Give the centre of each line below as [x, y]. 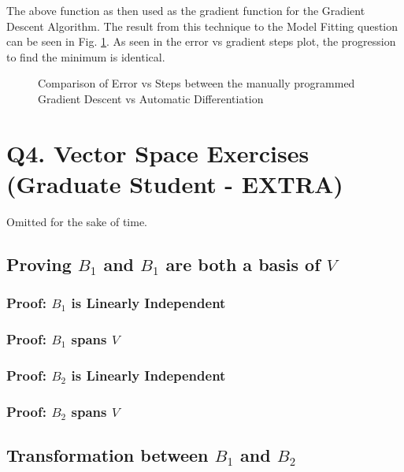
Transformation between [107, 455]
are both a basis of [243, 264]
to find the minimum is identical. [86, 56]
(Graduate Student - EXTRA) [175, 183]
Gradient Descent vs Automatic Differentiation [151, 98]
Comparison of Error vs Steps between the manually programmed [196, 83]
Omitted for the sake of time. [77, 221]
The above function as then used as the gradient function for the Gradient [186, 10]
